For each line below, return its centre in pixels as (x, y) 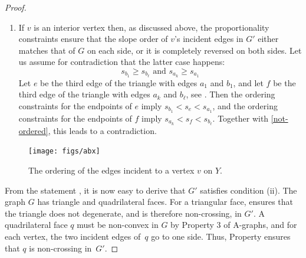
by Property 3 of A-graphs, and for (234, 225)
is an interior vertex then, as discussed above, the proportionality (152, 27)
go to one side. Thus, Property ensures (221, 236)
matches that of (47, 50)
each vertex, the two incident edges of (73, 236)
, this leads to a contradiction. (102, 130)
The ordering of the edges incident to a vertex (111, 170)
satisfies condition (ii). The (249, 190)
